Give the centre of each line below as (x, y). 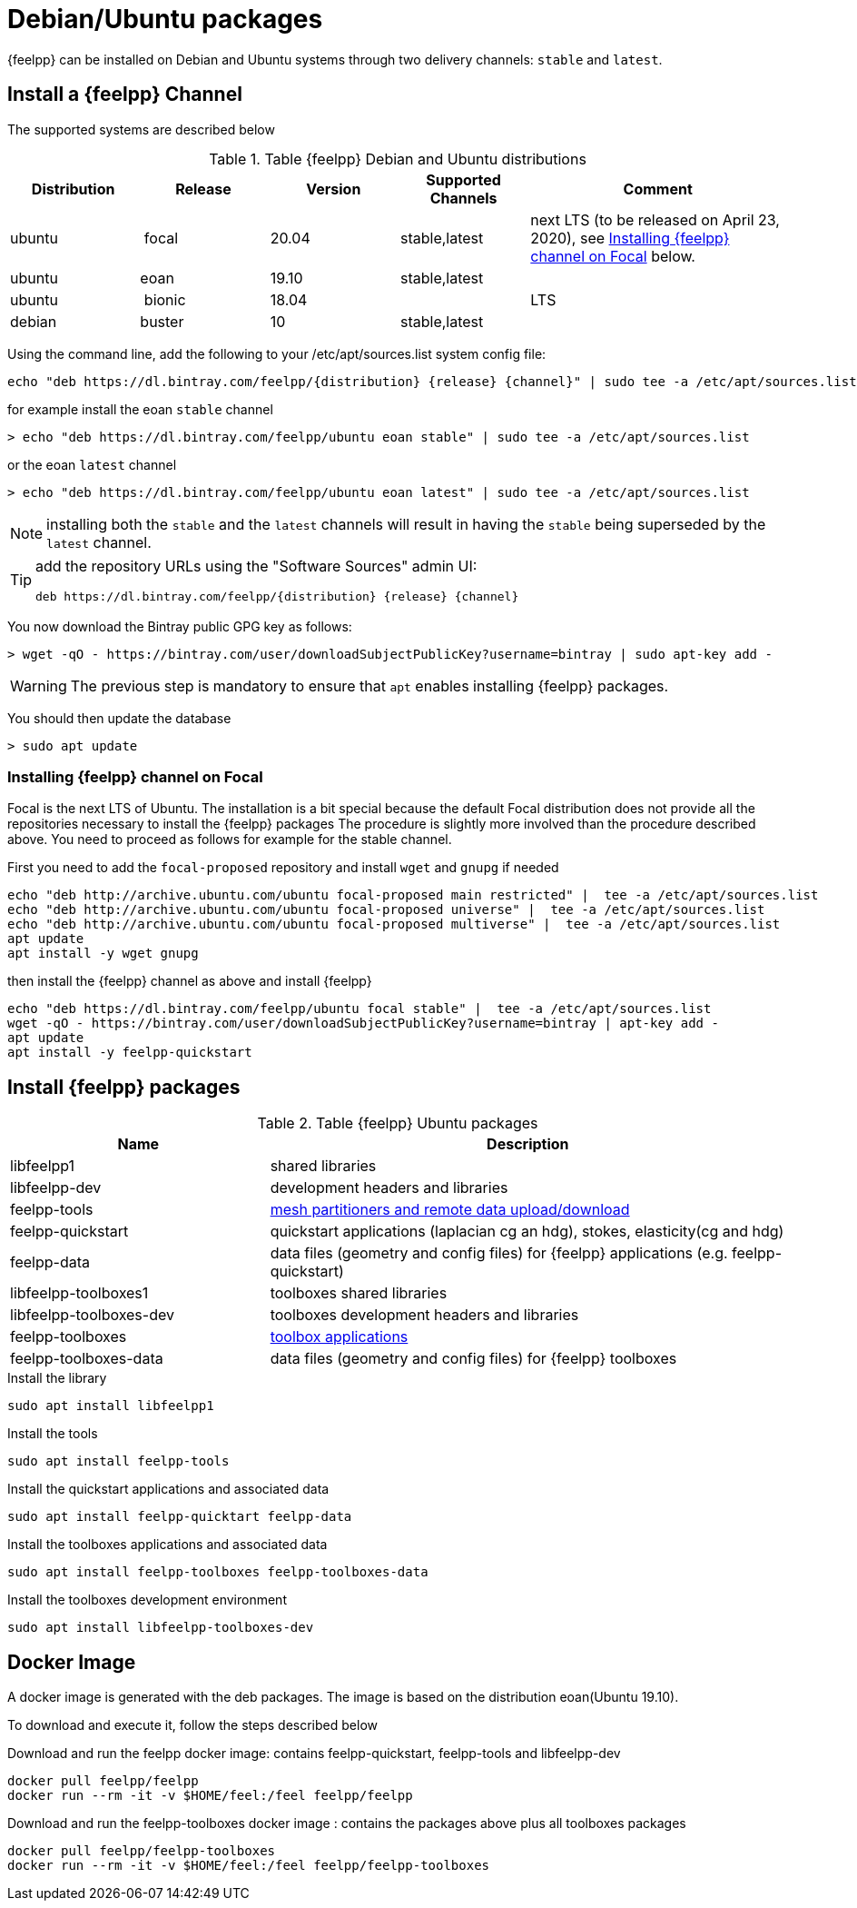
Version (334, 189)
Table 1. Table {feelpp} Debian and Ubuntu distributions (398, 159)
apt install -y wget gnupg (103, 954)
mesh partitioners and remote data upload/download (450, 1210)
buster (162, 321)
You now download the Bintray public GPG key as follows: (180, 626)
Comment (658, 189)
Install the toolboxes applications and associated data (167, 1545)
